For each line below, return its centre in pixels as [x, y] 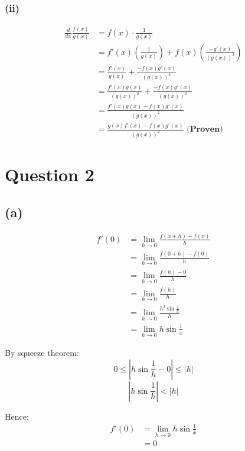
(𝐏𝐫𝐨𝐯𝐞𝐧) [205, 130]
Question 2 [50, 174]
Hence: [17, 416]
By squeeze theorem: [42, 353]
